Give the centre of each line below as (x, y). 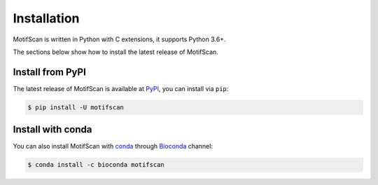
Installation (46, 18)
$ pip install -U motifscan (76, 107)
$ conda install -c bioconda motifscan (96, 165)
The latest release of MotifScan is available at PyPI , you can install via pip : (121, 88)
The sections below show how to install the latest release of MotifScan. (115, 52)
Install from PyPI (50, 72)
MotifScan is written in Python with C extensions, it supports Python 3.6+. (119, 39)
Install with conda (52, 130)
